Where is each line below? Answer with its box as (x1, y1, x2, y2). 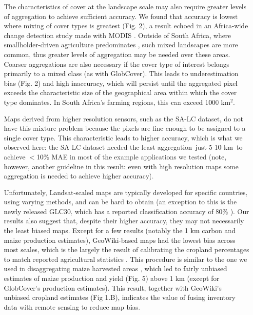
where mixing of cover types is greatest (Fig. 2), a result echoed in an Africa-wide (4, 20, 248, 31)
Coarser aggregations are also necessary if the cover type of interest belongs (4, 59, 230, 69)
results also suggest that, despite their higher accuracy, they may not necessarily (4, 216, 244, 226)
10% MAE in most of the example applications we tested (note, (37, 151, 227, 161)
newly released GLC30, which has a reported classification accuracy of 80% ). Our (4, 206, 249, 216)
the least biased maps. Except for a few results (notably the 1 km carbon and (4, 225, 236, 236)
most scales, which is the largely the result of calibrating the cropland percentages (4, 244, 249, 255)
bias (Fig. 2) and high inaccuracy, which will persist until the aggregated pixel (4, 78, 238, 88)
